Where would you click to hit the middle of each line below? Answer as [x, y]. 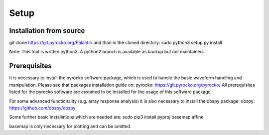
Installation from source [47, 31]
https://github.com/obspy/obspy [42, 108]
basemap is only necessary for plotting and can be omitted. [70, 126]
